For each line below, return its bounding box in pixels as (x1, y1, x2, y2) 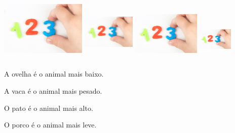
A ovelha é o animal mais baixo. (4, 69, 104, 79)
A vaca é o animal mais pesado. (4, 85, 102, 96)
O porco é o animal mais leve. (4, 119, 97, 130)
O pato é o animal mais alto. (4, 102, 93, 113)
